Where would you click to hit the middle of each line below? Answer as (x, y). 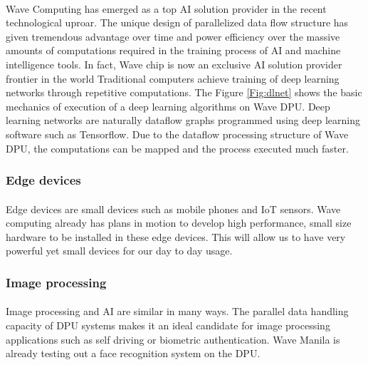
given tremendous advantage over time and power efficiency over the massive (173, 36)
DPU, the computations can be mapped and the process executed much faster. (177, 148)
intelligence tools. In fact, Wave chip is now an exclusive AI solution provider (174, 64)
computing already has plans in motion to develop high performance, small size (179, 223)
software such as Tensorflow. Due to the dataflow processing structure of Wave (177, 134)
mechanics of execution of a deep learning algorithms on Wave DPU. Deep (168, 106)
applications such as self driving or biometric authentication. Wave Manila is (173, 339)
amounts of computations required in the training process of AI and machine (173, 50)
